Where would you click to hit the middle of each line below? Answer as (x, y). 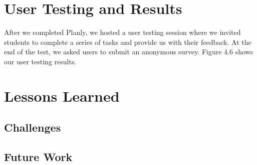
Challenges (33, 127)
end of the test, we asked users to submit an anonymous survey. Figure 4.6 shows (129, 52)
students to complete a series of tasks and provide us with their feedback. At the (128, 42)
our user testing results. (40, 61)
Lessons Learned (62, 95)
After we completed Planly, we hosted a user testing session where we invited (122, 32)
